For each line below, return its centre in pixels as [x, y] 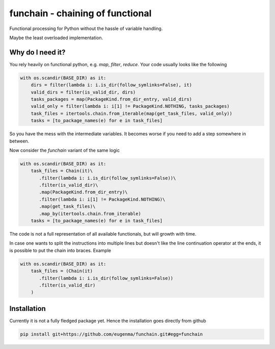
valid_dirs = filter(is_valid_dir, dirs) [83, 92]
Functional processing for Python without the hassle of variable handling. [86, 28]
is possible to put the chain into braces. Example [60, 250]
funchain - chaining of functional [80, 13]
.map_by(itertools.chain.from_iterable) [90, 213]
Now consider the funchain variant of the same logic [64, 150]
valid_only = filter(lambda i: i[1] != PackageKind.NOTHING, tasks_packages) [130, 106]
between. [19, 141]
